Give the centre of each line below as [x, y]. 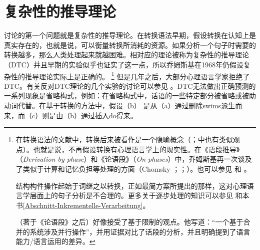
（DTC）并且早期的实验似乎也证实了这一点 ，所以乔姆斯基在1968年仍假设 [124, 64]
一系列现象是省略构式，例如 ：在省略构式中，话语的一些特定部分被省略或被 [126, 96]
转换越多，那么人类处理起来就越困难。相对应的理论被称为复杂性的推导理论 [126, 55]
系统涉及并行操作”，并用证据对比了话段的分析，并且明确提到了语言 [140, 231]
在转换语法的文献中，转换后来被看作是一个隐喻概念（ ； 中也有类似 [124, 139]
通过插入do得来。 [109, 115]
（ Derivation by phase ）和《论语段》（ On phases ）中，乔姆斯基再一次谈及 [134, 159]
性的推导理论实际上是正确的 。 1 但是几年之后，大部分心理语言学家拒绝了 [130, 75]
